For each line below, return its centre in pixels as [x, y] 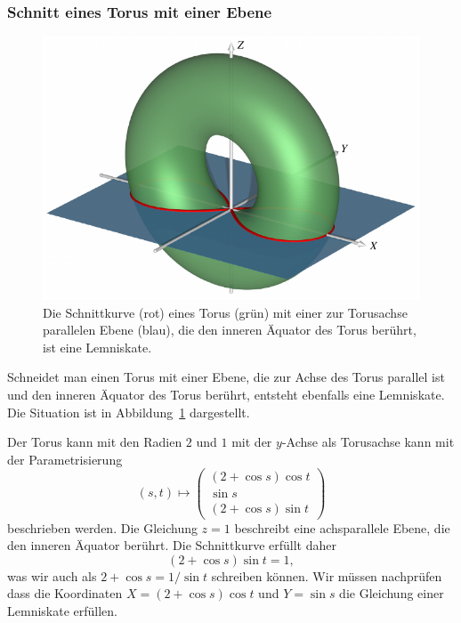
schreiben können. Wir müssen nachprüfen [327, 575]
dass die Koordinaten [65, 593]
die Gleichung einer [392, 593]
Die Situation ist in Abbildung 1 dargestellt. [129, 412]
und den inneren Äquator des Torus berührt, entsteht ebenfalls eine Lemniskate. [226, 394]
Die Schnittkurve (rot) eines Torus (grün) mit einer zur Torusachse [225, 312]
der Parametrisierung [65, 459]
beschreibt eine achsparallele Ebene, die [342, 527]
